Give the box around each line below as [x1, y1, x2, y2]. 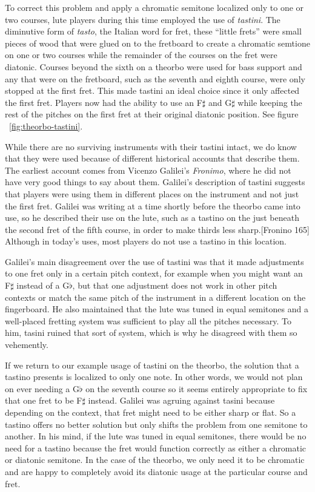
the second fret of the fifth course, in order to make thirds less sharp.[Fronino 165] [5, 223, 310, 235]
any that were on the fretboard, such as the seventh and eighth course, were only [5, 72, 305, 85]
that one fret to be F [5, 394, 82, 407]
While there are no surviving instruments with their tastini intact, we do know [5, 140, 297, 153]
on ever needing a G [5, 382, 80, 395]
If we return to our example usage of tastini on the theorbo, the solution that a [5, 358, 299, 371]
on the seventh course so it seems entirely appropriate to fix [85, 382, 308, 395]
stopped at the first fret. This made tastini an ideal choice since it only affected [5, 84, 300, 97]
